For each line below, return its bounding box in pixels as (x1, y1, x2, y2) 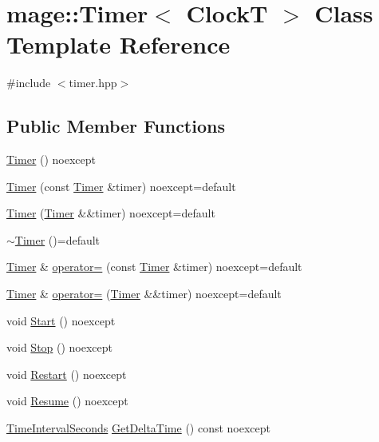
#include (6, 74, 51, 91)
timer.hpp (69, 74, 117, 91)
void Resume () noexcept (6, 392, 128, 409)
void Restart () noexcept (6, 365, 127, 382)
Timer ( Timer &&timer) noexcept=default (6, 205, 215, 221)
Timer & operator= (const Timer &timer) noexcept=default (6, 258, 302, 275)
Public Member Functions (6, 113, 225, 138)
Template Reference (6, 28, 231, 61)
